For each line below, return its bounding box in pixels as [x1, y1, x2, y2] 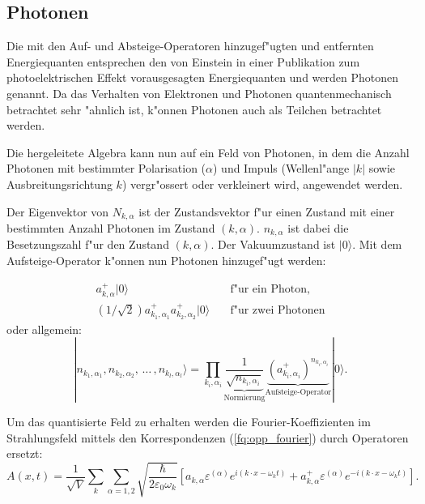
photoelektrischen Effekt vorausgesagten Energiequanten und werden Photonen [6, 69, 399, 86]
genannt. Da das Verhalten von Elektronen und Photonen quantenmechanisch [6, 84, 392, 101]
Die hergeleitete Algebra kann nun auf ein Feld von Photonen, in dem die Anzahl [6, 143, 410, 160]
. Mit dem [352, 236, 402, 253]
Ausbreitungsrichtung [6, 175, 113, 192]
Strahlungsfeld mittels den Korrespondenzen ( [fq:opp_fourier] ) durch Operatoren [6, 429, 409, 446]
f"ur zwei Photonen [230, 304, 325, 316]
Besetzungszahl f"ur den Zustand [6, 236, 169, 253]
